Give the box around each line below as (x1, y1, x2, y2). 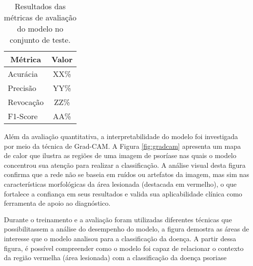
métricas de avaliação (4, 12, 77, 23)
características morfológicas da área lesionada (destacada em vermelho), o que (4, 178, 237, 189)
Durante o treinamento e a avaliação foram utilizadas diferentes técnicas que (4, 214, 232, 224)
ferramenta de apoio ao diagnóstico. (4, 198, 111, 208)
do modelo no (17, 23, 63, 34)
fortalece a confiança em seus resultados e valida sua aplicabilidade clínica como (4, 188, 242, 198)
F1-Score (8, 110, 38, 122)
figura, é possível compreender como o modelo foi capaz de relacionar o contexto (4, 243, 244, 253)
